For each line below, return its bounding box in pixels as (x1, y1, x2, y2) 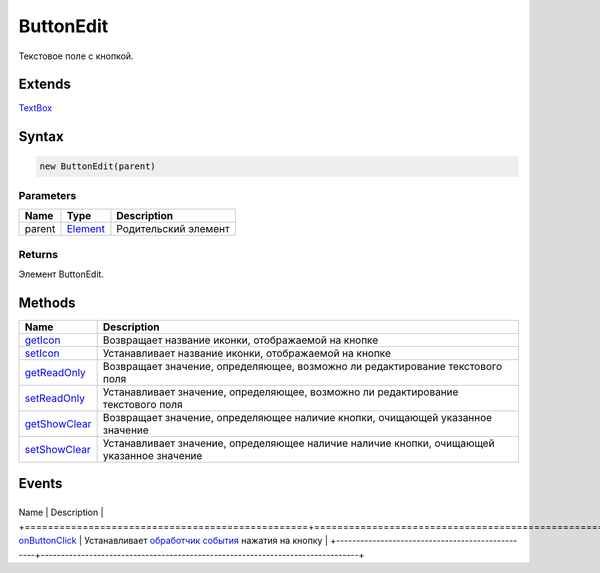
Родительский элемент (116, 222, 230, 236)
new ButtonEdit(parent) (39, 161, 157, 172)
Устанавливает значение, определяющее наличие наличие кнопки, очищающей (102, 436, 495, 450)
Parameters (18, 188, 77, 202)
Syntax (18, 128, 64, 145)
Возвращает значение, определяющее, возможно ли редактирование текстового (102, 359, 503, 373)
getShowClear (24, 416, 92, 430)
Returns (18, 247, 59, 261)
